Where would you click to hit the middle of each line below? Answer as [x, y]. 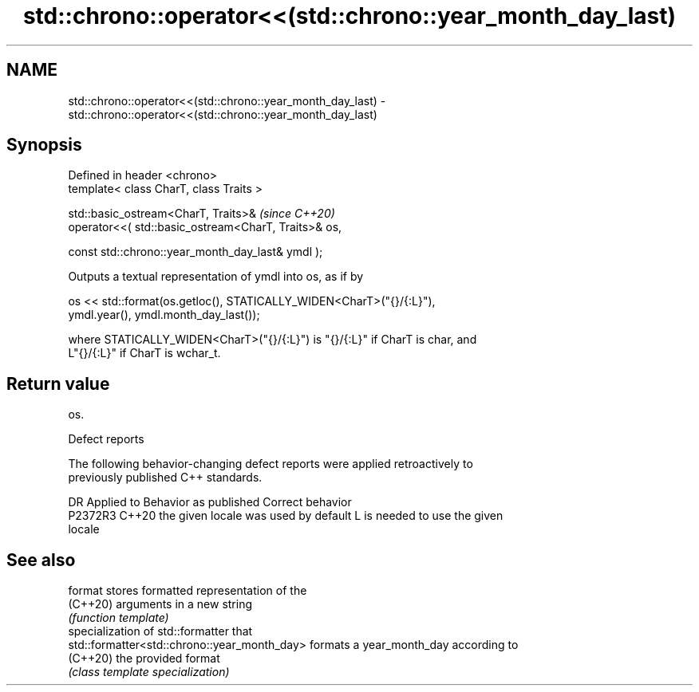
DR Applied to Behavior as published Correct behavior [210, 502]
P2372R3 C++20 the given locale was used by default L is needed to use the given [286, 516]
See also [41, 560]
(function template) [118, 618]
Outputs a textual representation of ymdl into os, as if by [216, 277]
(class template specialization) [149, 672]
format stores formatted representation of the [188, 591]
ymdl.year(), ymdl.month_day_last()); [164, 315]
